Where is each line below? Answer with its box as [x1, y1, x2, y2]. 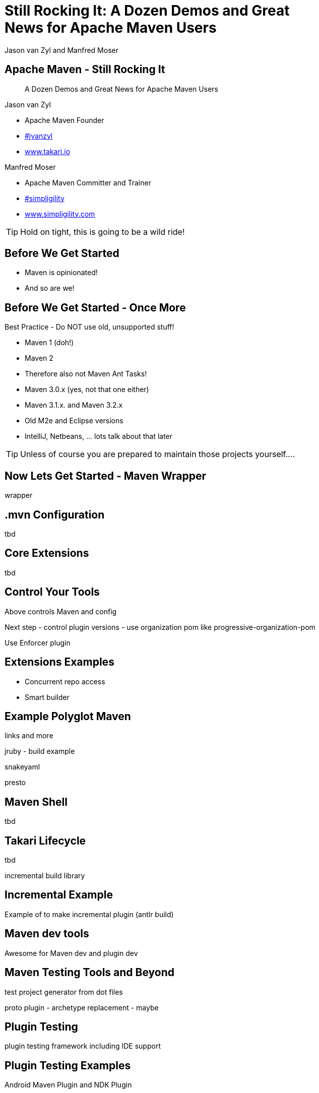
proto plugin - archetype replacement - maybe [5, 1003, 159, 1012]
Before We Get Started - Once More [5, 301, 186, 314]
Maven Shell [5, 795, 68, 808]
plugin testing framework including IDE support [5, 1042, 161, 1051]
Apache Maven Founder [25, 115, 104, 124]
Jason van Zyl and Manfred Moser [5, 45, 118, 54]
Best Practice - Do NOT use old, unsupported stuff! [5, 323, 174, 332]
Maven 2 [25, 354, 53, 363]
